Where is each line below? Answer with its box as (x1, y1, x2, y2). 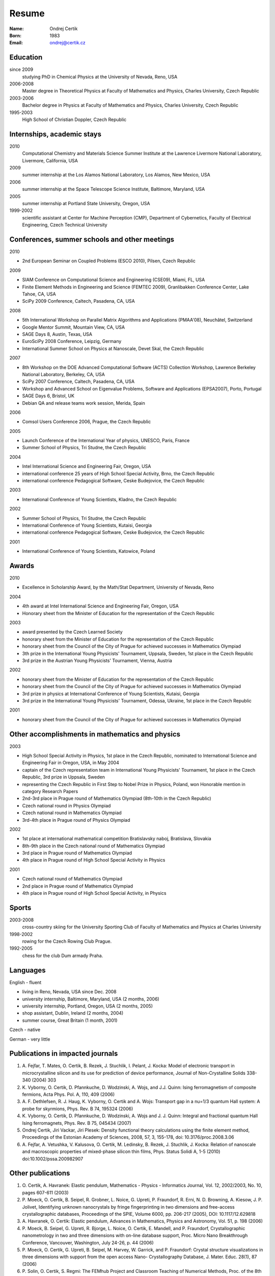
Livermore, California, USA (22, 157, 78, 163)
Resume (9, 8, 45, 19)
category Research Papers (22, 788, 78, 794)
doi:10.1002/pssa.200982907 (22, 1156, 84, 1162)
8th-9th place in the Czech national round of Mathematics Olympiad (22, 843, 165, 849)
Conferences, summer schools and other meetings (9, 235, 174, 243)
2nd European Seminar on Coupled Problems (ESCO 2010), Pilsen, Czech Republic (22, 258, 196, 264)
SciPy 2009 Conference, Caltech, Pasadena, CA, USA (22, 298, 135, 304)
